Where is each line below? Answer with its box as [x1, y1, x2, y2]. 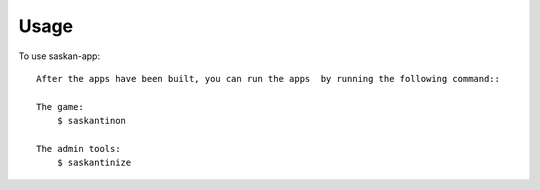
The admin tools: [36, 143, 121, 154]
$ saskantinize [56, 157, 132, 169]
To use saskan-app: [18, 50, 100, 62]
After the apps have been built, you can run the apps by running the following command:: [36, 73, 500, 84]
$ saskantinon [56, 115, 127, 127]
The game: [36, 101, 84, 112]
